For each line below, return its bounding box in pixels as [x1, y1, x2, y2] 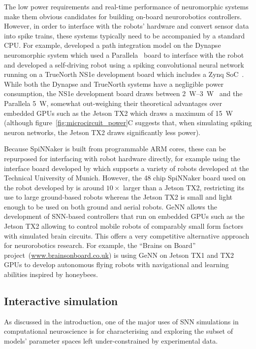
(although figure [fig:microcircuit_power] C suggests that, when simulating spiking [4, 117, 252, 128]
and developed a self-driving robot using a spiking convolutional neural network [4, 59, 244, 70]
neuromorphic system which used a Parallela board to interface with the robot [4, 49, 244, 60]
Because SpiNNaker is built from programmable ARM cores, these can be [4, 143, 226, 154]
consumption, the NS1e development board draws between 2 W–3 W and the [4, 88, 243, 99]
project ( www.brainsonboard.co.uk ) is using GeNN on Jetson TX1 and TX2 [4, 249, 234, 260]
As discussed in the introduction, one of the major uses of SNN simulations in [4, 316, 239, 326]
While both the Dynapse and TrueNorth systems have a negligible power [4, 78, 224, 89]
